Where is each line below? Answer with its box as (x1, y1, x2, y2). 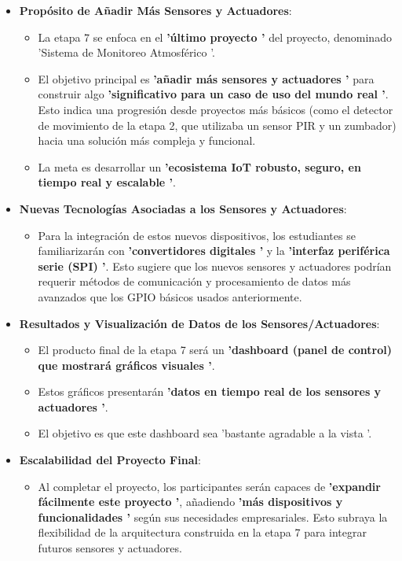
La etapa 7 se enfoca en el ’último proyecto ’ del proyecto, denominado (38, 28, 392, 45)
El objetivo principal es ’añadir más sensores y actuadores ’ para (38, 70, 375, 87)
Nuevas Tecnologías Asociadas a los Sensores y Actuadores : (19, 200, 347, 216)
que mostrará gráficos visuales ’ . (38, 356, 215, 373)
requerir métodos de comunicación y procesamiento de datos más (38, 273, 351, 290)
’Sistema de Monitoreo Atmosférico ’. (38, 44, 215, 61)
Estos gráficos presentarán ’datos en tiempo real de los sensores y (38, 383, 382, 400)
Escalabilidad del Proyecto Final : (19, 452, 201, 468)
